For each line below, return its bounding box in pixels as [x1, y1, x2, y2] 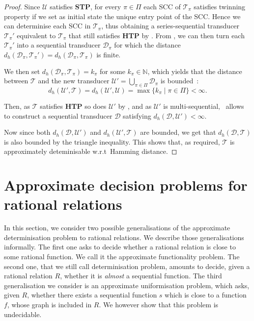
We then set [4, 66, 40, 76]
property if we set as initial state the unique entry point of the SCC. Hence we [4, 11, 241, 21]
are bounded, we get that [140, 127, 216, 137]
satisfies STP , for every [50, 1, 121, 11]
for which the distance [114, 40, 181, 50]
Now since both [4, 127, 51, 137]
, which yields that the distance [147, 66, 242, 76]
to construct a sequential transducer [4, 110, 113, 121]
